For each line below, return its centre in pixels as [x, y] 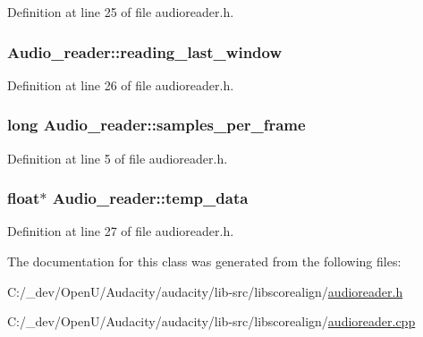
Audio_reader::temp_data [150, 198]
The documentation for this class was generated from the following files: [204, 261]
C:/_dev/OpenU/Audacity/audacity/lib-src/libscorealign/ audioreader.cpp [211, 321]
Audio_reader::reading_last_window [145, 51]
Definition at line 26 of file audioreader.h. [121, 84]
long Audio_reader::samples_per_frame [157, 125]
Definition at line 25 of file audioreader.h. [121, 12]
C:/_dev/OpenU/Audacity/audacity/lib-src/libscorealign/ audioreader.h [205, 291]
